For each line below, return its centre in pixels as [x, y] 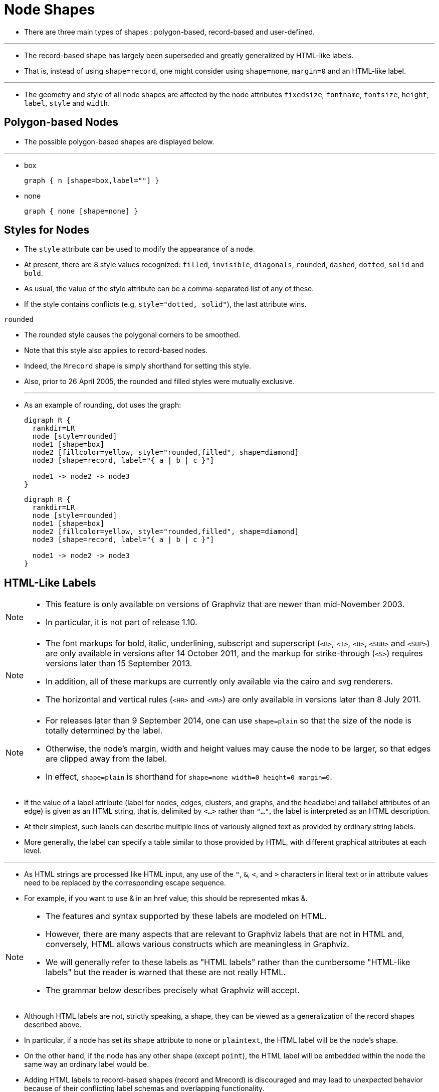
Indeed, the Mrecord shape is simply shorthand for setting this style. [138, 366]
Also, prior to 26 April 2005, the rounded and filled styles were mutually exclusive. [159, 382]
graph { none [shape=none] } [81, 211]
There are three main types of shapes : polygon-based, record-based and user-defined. [169, 32]
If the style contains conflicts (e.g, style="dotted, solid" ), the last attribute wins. [165, 304]
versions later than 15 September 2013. [119, 664]
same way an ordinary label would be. [87, 1064]
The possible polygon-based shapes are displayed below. [119, 141]
